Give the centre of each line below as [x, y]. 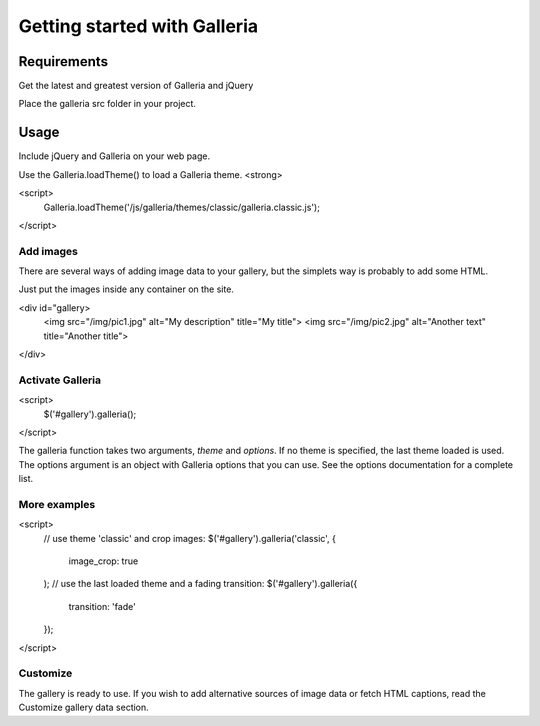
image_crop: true [103, 561]
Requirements [63, 61]
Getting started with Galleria [138, 26]
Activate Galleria [60, 380]
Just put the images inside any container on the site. [126, 289]
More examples [57, 504]
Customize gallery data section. [83, 707]
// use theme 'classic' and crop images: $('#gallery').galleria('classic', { [190, 538]
